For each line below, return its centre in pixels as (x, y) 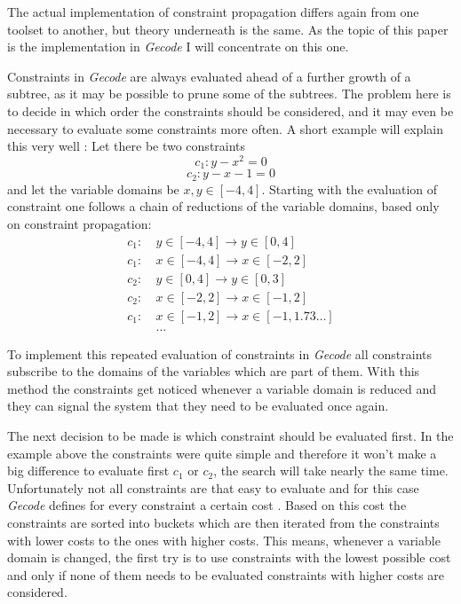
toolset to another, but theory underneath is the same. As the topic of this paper (228, 29)
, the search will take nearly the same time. (331, 471)
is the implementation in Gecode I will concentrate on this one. (178, 47)
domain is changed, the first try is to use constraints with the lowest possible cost (229, 557)
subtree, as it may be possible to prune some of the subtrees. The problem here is (229, 94)
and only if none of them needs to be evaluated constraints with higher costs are (226, 574)
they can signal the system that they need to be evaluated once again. (198, 406)
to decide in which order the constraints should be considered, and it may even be (230, 110)
